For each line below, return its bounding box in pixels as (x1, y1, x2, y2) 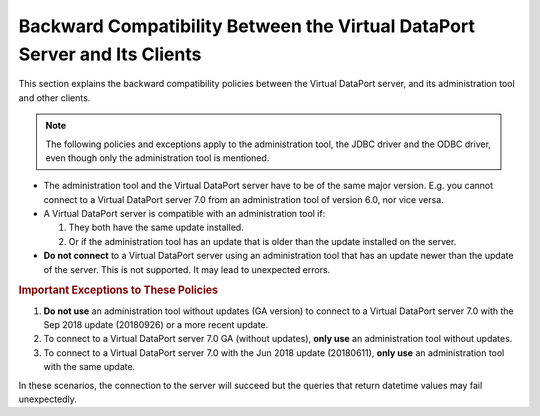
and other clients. (18, 91, 91, 104)
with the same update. (43, 361, 136, 373)
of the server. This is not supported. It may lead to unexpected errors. (43, 263, 331, 275)
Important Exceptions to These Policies (18, 283, 219, 297)
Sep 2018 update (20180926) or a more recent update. (43, 319, 269, 331)
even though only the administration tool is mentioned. (45, 151, 270, 164)
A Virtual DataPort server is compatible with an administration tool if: (43, 208, 326, 220)
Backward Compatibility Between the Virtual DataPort (18, 15, 475, 37)
